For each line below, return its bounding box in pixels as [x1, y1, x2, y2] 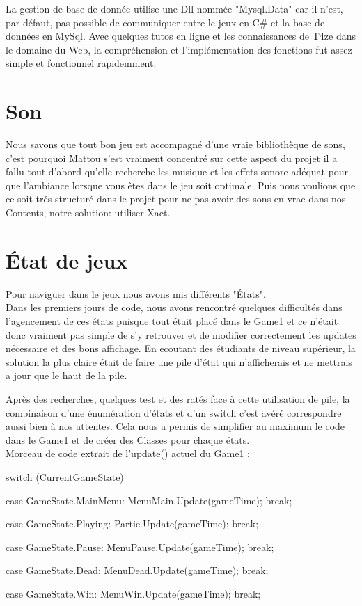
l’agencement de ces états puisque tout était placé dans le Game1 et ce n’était [6, 313, 338, 328]
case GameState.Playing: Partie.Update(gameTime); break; [6, 516, 259, 531]
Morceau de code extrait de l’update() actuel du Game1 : [6, 446, 250, 461]
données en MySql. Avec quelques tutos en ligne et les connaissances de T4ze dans [6, 29, 356, 43]
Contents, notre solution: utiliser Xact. [6, 205, 171, 220]
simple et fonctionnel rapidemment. [6, 56, 157, 70]
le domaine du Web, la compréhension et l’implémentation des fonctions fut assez [6, 42, 352, 56]
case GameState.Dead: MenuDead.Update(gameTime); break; [6, 563, 269, 577]
